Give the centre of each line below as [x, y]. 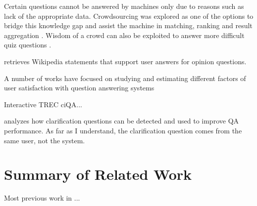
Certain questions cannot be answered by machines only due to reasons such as [124, 6]
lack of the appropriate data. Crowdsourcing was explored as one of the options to [129, 16]
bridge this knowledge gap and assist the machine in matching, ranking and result [128, 25]
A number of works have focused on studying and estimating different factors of [125, 78]
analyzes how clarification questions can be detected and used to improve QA [122, 121]
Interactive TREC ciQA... [43, 104]
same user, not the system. [45, 140]
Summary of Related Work [98, 174]
